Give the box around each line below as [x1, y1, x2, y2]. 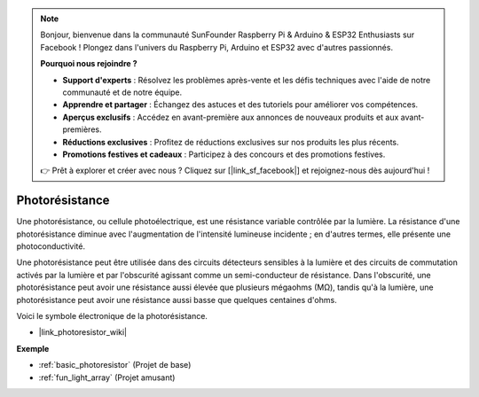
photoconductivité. [16, 240, 86, 252]
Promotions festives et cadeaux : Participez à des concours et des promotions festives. [62, 149, 386, 160]
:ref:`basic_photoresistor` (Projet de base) [38, 360, 192, 370]
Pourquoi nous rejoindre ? [40, 58, 137, 69]
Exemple [16, 343, 50, 354]
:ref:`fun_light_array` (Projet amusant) [38, 372, 176, 383]
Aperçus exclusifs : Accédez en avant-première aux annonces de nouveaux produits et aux [62, 112, 399, 122]
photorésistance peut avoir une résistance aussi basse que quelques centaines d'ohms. [16, 294, 337, 305]
